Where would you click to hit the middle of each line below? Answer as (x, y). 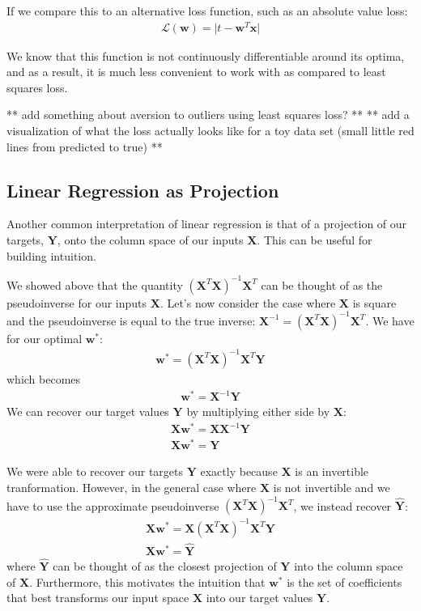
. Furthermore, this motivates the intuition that (147, 581)
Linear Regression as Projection (143, 190)
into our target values (259, 598)
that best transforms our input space (98, 598)
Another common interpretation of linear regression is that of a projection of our (207, 224)
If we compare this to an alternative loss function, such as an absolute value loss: (207, 11)
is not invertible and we (332, 487)
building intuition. (51, 255)
